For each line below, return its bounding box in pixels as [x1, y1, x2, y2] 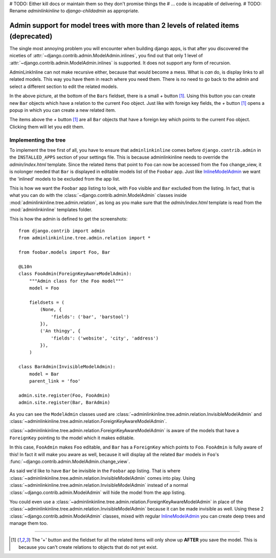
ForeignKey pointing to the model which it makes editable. [9, 435, 135, 441]
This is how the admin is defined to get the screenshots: [9, 216, 128, 222]
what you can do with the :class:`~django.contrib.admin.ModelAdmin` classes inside [9, 192, 187, 198]
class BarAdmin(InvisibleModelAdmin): [18, 364, 116, 370]
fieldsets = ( [29, 299, 65, 305]
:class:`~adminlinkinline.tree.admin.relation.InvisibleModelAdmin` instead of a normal [9, 482, 189, 488]
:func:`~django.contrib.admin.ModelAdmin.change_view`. [9, 458, 130, 464]
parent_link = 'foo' [29, 378, 81, 384]
